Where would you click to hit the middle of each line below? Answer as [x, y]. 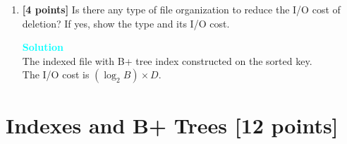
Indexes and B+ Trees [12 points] [172, 125]
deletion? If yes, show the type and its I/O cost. [126, 23]
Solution [43, 47]
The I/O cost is [56, 74]
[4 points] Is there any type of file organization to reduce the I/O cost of [181, 9]
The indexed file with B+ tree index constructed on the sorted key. [167, 60]
